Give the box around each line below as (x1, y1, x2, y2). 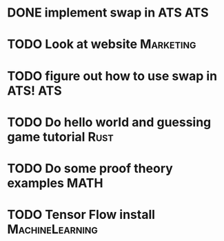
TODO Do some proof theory (7, 160, 174, 176)
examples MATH (7, 175, 103, 191)
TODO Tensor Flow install (7, 207, 156, 222)
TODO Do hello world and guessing (7, 114, 212, 130)
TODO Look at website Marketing (7, 37, 196, 52)
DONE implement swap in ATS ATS (7, 5, 209, 21)
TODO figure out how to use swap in (7, 68, 218, 84)
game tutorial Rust (7, 129, 114, 144)
